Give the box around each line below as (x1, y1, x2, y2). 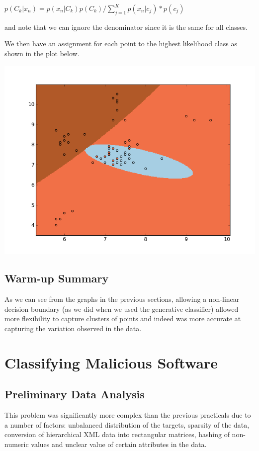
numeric (4, 439, 29, 449)
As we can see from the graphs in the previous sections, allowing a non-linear (4, 294, 240, 304)
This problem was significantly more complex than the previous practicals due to (4, 410, 251, 420)
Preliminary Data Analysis (4, 386, 145, 402)
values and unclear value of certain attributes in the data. (31, 439, 207, 449)
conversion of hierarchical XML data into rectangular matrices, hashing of (4, 429, 230, 440)
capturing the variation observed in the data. (4, 323, 142, 334)
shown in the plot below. (4, 48, 80, 58)
